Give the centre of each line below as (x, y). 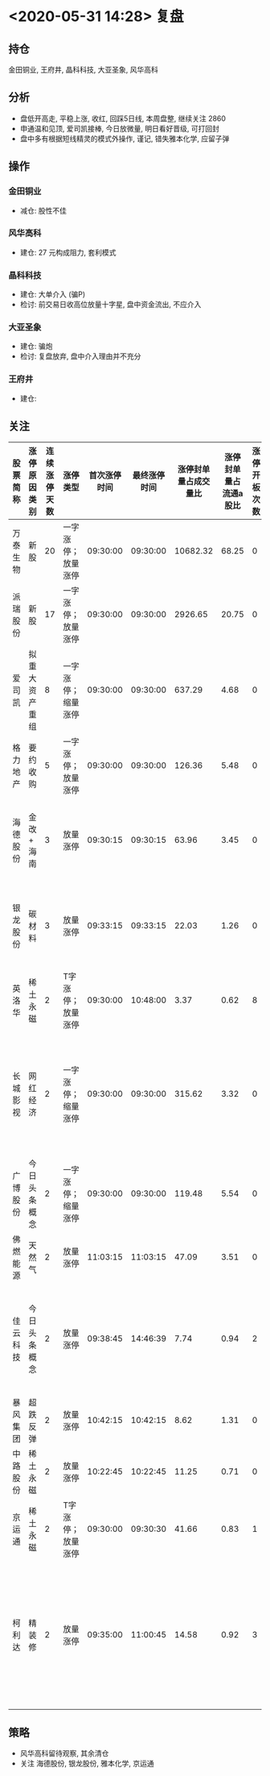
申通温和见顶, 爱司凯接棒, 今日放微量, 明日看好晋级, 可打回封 (119, 128)
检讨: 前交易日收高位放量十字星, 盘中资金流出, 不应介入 (110, 305)
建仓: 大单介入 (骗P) (53, 294)
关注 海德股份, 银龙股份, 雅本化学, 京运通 (87, 1764)
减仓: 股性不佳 (43, 210)
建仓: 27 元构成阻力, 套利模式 (68, 252)
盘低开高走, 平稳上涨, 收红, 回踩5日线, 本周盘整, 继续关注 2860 (123, 118)
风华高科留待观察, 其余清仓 (64, 1753)
